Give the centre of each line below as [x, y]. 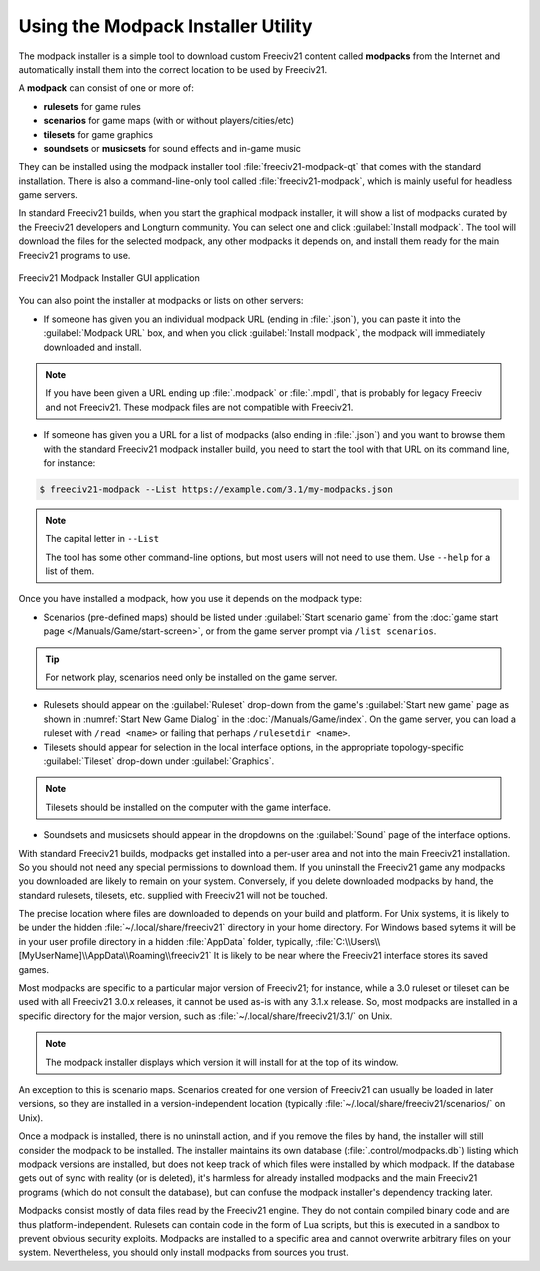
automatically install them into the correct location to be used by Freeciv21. [173, 69]
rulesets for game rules [92, 106]
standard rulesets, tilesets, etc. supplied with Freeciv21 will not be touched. [173, 895]
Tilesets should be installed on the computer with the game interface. [188, 807]
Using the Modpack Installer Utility [165, 26]
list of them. [70, 571]
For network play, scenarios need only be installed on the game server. [191, 677]
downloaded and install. [92, 347]
